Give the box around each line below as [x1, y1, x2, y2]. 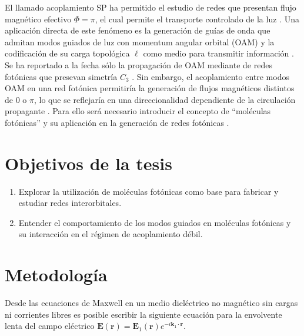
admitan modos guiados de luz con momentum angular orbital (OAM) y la [5, 35, 275, 48]
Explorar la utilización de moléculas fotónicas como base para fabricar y [18, 185, 279, 197]
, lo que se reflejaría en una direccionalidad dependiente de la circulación [34, 93, 296, 105]
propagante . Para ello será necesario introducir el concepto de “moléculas [5, 105, 271, 117]
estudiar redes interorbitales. [18, 197, 122, 209]
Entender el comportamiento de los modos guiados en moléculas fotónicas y [18, 216, 291, 228]
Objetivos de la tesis [5, 151, 172, 175]
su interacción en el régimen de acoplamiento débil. [18, 228, 203, 240]
